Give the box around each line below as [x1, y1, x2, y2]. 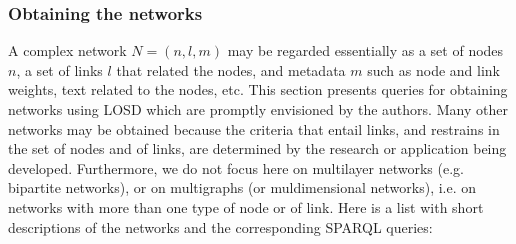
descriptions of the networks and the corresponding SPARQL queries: [8, 216, 433, 237]
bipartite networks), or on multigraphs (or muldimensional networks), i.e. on [8, 177, 477, 198]
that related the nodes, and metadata [116, 59, 346, 80]
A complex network [8, 40, 127, 61]
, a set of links [16, 59, 103, 80]
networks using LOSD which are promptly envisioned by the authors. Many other [8, 99, 508, 119]
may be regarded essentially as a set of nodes [227, 40, 504, 61]
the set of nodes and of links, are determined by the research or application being [8, 138, 507, 159]
